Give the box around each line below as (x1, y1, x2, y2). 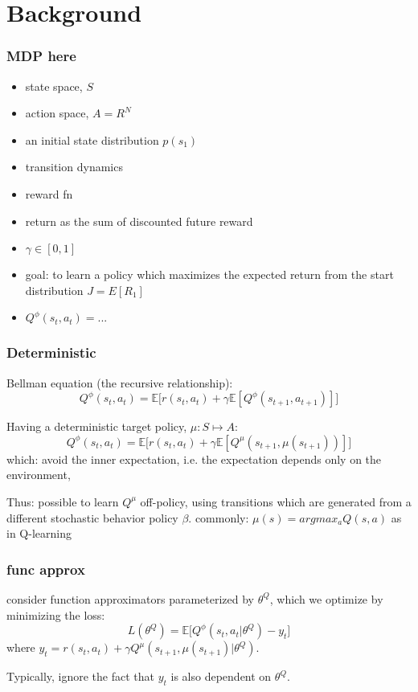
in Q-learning (6, 525, 72, 542)
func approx (6, 559, 85, 579)
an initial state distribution (25, 131, 159, 148)
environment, (6, 466, 71, 483)
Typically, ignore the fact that (6, 668, 155, 685)
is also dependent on (170, 668, 272, 685)
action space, (25, 104, 89, 121)
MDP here (6, 46, 76, 66)
